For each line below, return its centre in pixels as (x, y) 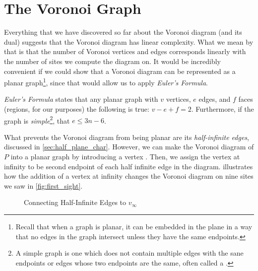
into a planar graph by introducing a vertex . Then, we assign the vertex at (125, 156)
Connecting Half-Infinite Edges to (75, 202)
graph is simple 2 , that (37, 120)
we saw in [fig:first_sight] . (43, 185)
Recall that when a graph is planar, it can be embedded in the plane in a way (134, 226)
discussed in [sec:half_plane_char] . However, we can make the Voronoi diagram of (129, 147)
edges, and (215, 99)
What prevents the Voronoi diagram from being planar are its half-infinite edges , (127, 137)
